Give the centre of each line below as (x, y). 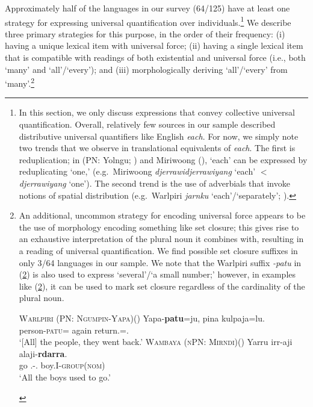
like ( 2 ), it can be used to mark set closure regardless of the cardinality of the (162, 286)
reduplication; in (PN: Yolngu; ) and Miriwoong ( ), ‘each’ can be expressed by (163, 159)
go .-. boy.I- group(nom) (62, 365)
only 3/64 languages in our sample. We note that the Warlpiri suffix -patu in (160, 262)
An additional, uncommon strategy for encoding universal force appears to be (162, 215)
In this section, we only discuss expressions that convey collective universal (157, 112)
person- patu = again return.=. (74, 330)
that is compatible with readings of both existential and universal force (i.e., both (155, 57)
